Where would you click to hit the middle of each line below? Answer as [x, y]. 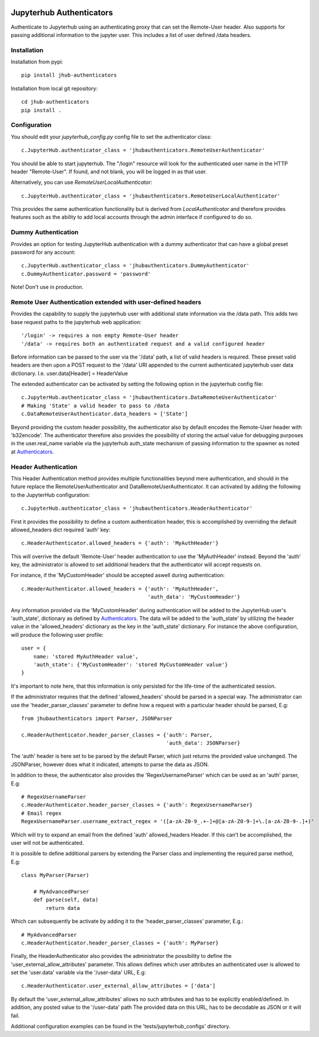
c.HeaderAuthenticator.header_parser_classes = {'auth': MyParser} [120, 943]
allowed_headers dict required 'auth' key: [61, 530]
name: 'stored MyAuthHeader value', [86, 656]
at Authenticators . [32, 452]
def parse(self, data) [66, 900]
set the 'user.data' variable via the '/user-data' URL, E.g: [78, 973]
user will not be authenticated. [47, 843]
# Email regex [41, 813]
